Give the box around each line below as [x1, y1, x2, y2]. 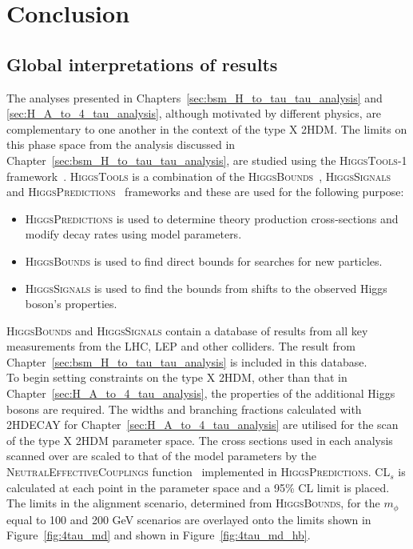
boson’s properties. [25, 295, 117, 312]
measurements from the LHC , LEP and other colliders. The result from [6, 338, 355, 355]
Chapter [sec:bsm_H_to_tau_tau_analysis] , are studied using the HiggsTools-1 [6, 151, 407, 168]
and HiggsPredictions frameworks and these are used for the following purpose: [6, 183, 404, 200]
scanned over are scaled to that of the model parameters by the [6, 447, 317, 464]
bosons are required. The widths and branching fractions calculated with [6, 400, 362, 417]
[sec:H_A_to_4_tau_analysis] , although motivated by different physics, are [6, 105, 382, 122]
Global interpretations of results [6, 51, 278, 76]
